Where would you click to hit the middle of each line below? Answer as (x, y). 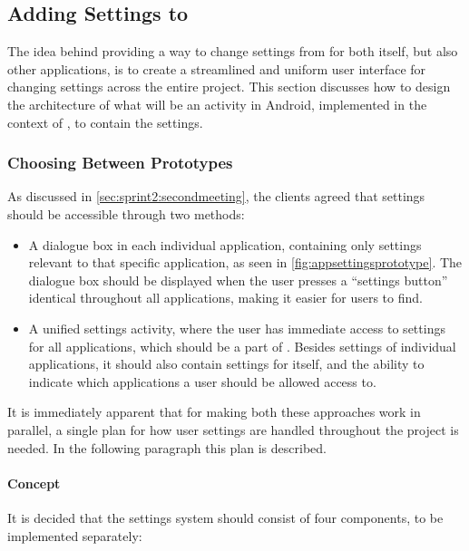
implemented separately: (75, 535)
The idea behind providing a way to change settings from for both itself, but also (233, 51)
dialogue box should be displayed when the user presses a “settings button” (238, 280)
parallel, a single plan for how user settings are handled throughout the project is (233, 429)
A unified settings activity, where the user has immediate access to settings (237, 328)
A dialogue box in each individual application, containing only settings (225, 244)
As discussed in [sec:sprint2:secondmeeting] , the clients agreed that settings (216, 196)
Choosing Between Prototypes (120, 163)
